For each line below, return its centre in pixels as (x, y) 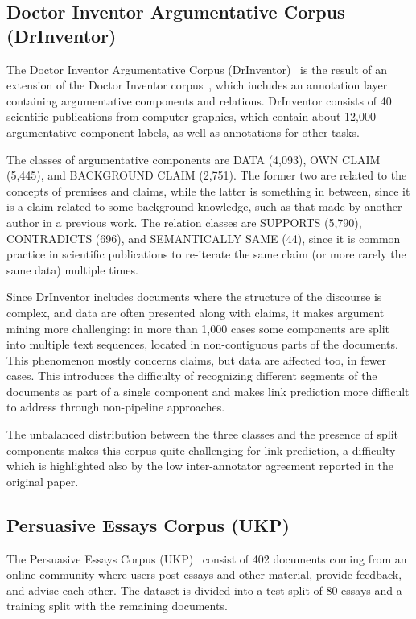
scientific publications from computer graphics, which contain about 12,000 (191, 116)
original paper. (43, 481)
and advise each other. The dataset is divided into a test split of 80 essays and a (204, 590)
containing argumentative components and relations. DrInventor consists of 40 (199, 100)
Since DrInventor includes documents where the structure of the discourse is (194, 297)
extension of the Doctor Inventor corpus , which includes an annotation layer (197, 85)
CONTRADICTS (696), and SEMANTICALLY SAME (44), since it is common (204, 238)
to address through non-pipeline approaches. (116, 407)
